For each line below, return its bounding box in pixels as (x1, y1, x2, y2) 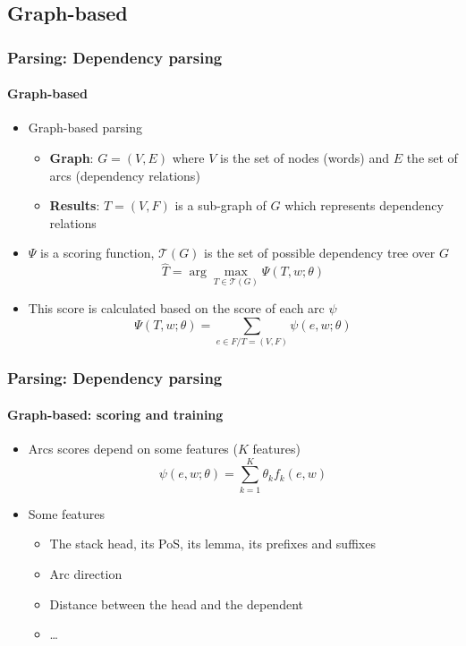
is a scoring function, (40, 243, 155, 262)
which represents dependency (284, 196, 444, 215)
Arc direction (49, 564, 123, 582)
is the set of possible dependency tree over (204, 243, 436, 262)
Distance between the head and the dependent (49, 594, 303, 613)
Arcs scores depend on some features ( (28, 439, 238, 458)
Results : (49, 196, 100, 215)
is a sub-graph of (174, 196, 267, 215)
